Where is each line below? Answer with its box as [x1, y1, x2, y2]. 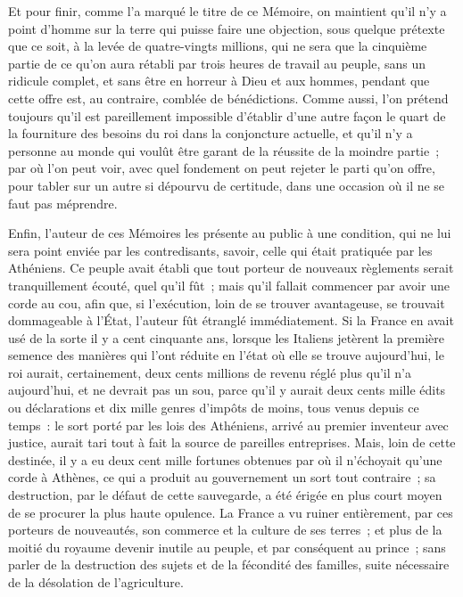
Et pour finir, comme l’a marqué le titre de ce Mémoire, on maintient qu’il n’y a [8, 2, 447, 20]
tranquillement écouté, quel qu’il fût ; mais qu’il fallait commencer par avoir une [8, 275, 450, 294]
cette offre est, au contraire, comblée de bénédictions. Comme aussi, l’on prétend [8, 88, 449, 107]
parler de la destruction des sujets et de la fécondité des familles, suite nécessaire [8, 555, 450, 574]
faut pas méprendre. [8, 193, 118, 212]
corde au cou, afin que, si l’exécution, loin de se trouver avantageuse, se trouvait [8, 293, 445, 312]
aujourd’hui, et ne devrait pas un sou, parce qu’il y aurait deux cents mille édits [8, 380, 446, 399]
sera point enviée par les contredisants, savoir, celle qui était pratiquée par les [8, 241, 433, 259]
